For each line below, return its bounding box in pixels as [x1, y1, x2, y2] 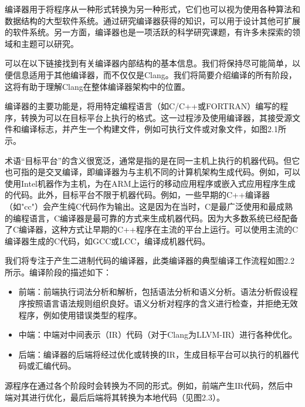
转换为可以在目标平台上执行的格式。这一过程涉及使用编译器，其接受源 [21, 111, 292, 123]
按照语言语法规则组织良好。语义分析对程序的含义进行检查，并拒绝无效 [26, 297, 298, 310]
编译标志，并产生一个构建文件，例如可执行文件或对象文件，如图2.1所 [21, 123, 286, 135]
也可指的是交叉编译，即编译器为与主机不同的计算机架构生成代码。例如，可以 [5, 166, 300, 178]
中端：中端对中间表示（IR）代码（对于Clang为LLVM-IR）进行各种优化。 [18, 328, 297, 341]
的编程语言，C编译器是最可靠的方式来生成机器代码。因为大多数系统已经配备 [5, 211, 299, 224]
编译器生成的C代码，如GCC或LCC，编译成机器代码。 [5, 234, 211, 247]
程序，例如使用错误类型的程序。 [18, 308, 142, 321]
